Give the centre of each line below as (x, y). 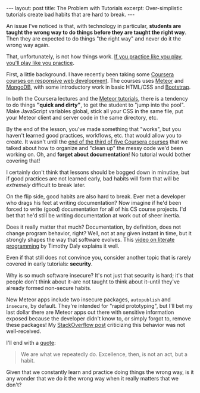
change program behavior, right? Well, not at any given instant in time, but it (99, 233)
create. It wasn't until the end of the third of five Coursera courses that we (97, 142)
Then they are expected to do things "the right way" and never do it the (94, 39)
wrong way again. (28, 45)
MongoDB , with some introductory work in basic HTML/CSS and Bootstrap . (99, 87)
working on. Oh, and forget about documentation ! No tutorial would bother (99, 154)
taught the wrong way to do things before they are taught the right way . (96, 32)
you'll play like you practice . (40, 63)
